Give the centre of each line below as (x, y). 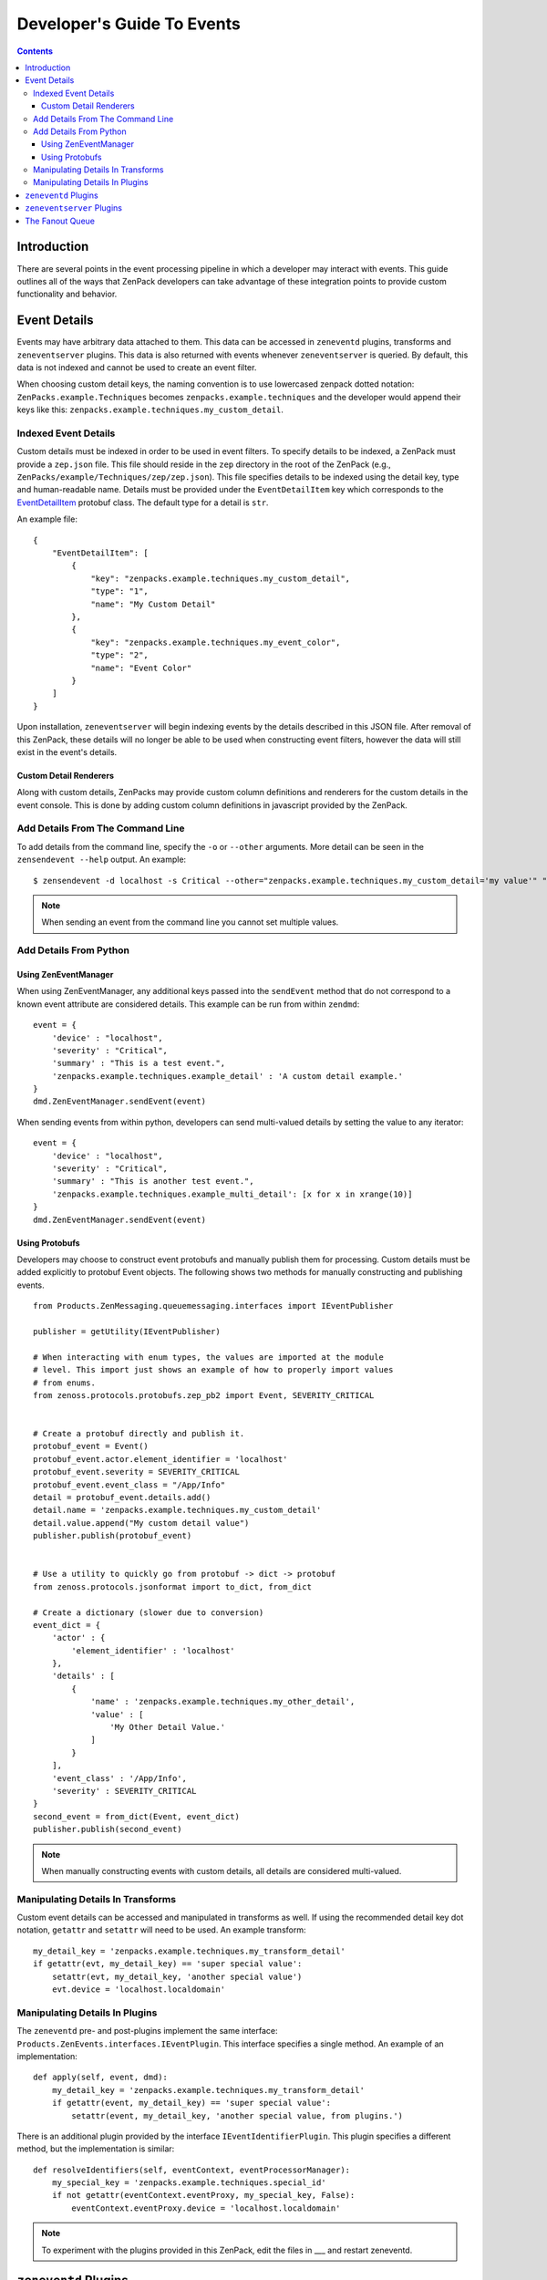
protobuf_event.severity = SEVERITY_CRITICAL (137, 1472)
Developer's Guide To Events (129, 24)
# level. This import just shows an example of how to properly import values (213, 1370)
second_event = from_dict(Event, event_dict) (137, 1816)
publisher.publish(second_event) (108, 1829)
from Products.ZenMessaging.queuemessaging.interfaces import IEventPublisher (213, 1306)
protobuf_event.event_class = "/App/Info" (129, 1485)
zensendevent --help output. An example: (102, 860)
